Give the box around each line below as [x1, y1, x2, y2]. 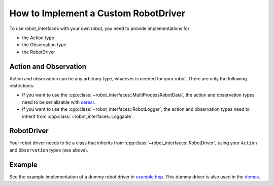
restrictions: [9, 83, 35, 89]
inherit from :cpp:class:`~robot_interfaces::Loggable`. [22, 113, 134, 119]
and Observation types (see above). [9, 147, 89, 153]
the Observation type [22, 42, 66, 48]
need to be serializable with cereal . [22, 99, 95, 105]
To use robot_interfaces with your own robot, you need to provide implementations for [9, 25, 190, 32]
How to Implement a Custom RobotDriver [9, 8, 185, 19]
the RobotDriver [22, 49, 55, 55]
